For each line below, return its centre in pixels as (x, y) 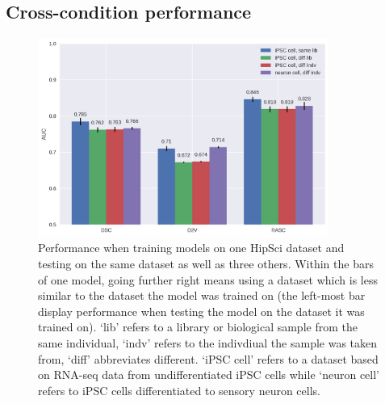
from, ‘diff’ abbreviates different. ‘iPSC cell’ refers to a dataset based (208, 358)
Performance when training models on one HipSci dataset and (191, 248)
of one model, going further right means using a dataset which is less (208, 279)
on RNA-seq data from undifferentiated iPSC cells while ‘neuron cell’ (209, 375)
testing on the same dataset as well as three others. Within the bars (206, 264)
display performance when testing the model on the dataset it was (201, 311)
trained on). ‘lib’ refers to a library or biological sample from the (198, 327)
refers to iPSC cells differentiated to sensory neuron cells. (179, 390)
